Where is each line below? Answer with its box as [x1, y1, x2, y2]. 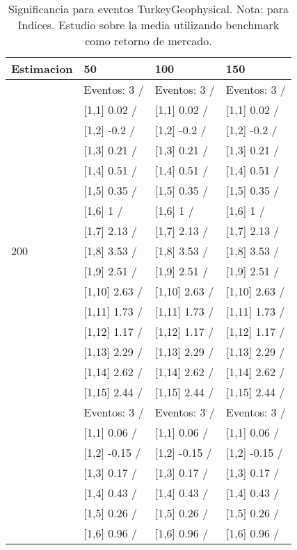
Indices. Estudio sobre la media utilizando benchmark [17, 17, 280, 33]
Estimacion [11, 60, 73, 76]
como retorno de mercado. [85, 33, 212, 49]
